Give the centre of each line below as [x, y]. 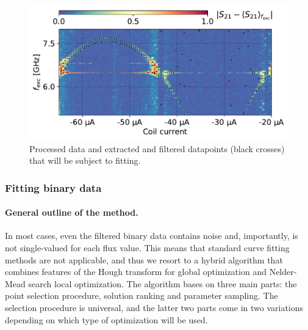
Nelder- [283, 272]
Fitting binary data [53, 187]
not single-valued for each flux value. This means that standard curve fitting [147, 248]
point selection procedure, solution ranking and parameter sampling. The [141, 295]
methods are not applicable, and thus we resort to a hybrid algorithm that [144, 259]
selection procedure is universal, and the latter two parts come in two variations [154, 307]
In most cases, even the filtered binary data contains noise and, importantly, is [152, 236]
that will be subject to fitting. [85, 160]
